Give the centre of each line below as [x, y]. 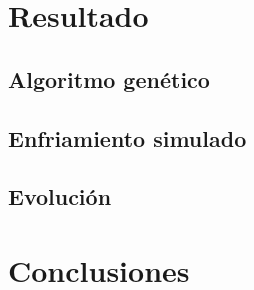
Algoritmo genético [109, 78]
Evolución [60, 196]
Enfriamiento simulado [127, 137]
